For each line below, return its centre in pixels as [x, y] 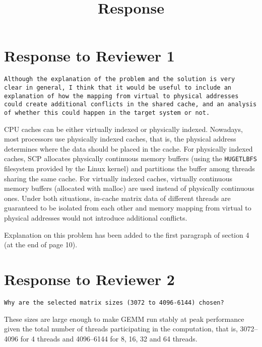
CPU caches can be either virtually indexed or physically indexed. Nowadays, [123, 129]
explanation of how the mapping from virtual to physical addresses [121, 96]
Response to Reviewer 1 [89, 56]
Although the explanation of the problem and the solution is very [120, 79]
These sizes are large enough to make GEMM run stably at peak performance [124, 319]
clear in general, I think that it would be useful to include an [118, 87]
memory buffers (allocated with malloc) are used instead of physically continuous [129, 188]
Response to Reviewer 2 [89, 279]
